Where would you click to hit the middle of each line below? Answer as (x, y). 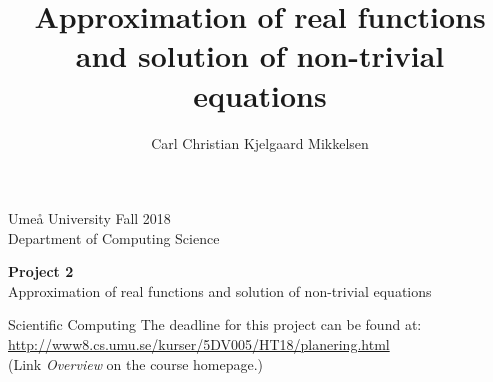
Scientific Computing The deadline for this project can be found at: (215, 324)
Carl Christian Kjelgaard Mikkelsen (260, 142)
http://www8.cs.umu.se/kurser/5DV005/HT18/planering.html (199, 344)
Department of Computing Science (114, 237)
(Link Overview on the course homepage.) (136, 363)
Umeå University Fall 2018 (89, 218)
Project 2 (41, 271)
